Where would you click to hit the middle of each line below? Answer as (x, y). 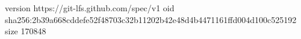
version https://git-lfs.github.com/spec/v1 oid (90, 8)
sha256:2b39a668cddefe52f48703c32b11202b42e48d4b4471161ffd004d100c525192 (151, 19)
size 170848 (26, 31)
